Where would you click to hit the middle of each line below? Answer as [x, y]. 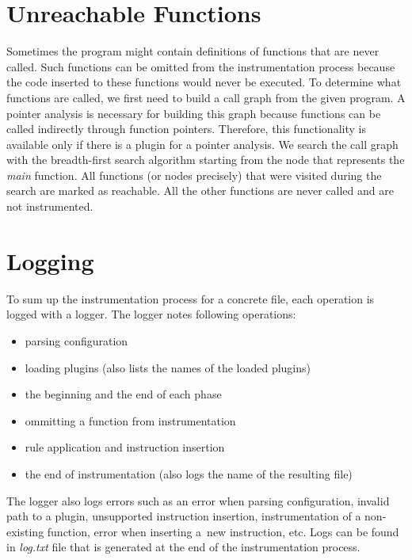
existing [25, 531]
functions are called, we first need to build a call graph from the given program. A [206, 97]
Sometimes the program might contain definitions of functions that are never [193, 51]
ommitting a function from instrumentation [130, 420]
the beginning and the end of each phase [123, 394]
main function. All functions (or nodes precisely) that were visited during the [194, 175]
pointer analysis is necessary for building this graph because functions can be [194, 113]
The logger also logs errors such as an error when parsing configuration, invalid [198, 500]
